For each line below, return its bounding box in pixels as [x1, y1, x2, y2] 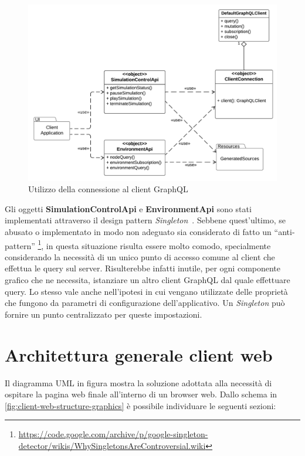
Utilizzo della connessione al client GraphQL [28, 183, 188, 195]
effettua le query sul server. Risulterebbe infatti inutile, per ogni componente [5, 262, 281, 274]
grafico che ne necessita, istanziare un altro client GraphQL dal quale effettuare [5, 274, 290, 286]
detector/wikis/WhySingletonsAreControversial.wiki [18, 439, 206, 451]
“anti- [274, 225, 295, 237]
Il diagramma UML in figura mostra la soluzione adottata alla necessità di [5, 376, 272, 389]
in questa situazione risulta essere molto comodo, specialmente [46, 239, 271, 251]
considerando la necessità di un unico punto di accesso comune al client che [5, 250, 275, 263]
